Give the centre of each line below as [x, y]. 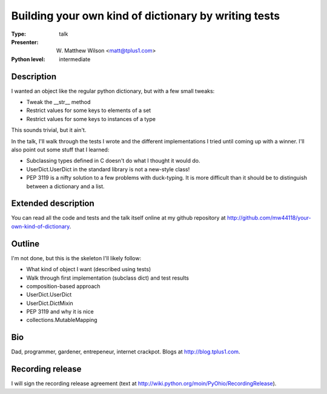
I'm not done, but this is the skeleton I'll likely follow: [76, 258]
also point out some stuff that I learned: [60, 149]
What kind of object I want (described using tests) [89, 269]
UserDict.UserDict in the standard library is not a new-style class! [108, 169]
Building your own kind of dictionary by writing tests [146, 16]
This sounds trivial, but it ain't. [49, 130]
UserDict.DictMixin [50, 303]
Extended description [53, 204]
